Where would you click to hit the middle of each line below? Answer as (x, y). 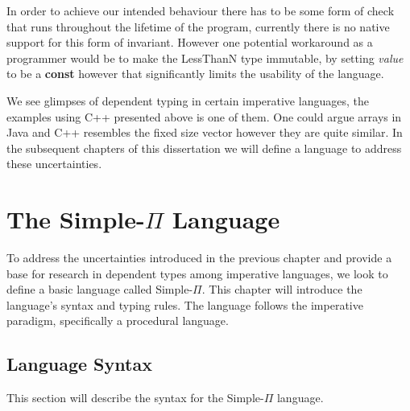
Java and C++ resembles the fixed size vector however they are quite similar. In (205, 132)
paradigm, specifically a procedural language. (118, 321)
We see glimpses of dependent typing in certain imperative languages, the (188, 100)
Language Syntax (79, 364)
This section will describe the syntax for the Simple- (135, 398)
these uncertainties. (54, 164)
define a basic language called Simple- (100, 289)
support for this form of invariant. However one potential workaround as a (190, 42)
